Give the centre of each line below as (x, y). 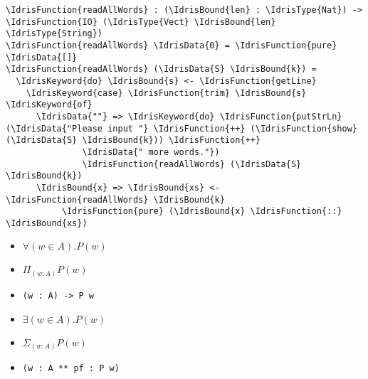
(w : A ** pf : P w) (71, 369)
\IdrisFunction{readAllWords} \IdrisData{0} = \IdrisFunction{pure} (172, 45)
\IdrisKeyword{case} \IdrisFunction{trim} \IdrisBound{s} (166, 93)
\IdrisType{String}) (54, 34)
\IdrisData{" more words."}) (151, 152)
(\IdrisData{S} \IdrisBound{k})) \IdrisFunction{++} (133, 140)
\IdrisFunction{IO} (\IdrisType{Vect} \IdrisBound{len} (141, 22)
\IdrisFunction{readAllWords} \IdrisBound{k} (115, 199)
